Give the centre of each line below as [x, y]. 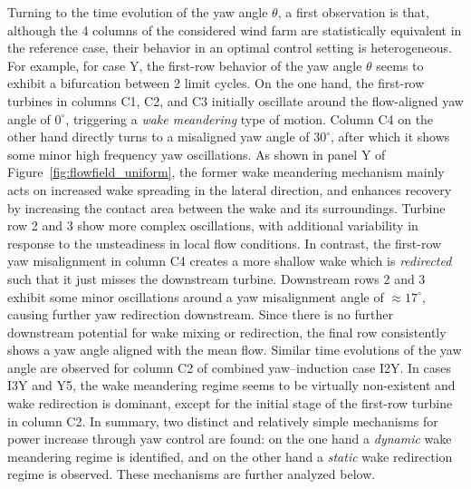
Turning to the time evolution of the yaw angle [138, 12]
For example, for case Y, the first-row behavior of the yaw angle [185, 65]
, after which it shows [390, 137]
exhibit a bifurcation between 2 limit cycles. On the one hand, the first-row [216, 83]
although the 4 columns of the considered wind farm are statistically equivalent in [235, 29]
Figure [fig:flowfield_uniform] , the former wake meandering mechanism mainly [226, 172]
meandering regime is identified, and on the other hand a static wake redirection [230, 456]
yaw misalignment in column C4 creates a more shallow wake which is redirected [230, 261]
